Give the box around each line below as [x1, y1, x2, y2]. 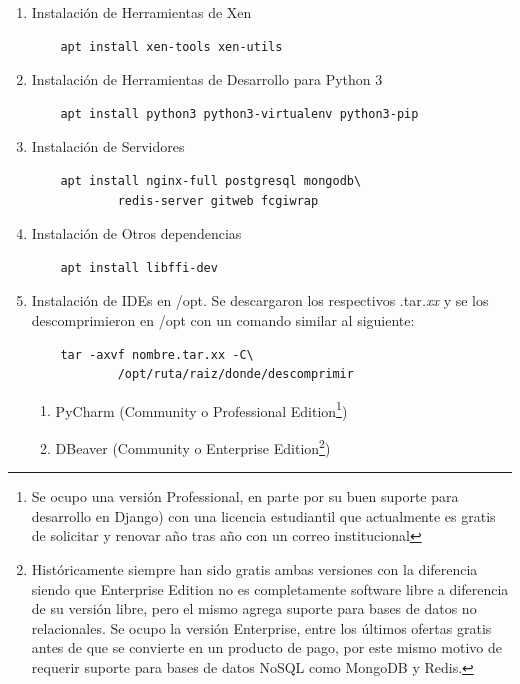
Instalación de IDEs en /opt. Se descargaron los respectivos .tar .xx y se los [31, 290, 489, 311]
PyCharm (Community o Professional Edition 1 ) [55, 397, 348, 421]
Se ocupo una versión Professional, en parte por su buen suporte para [31, 486, 459, 507]
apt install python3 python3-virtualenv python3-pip [60, 106, 419, 121]
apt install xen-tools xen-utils [60, 39, 283, 54]
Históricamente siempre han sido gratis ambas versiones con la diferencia [31, 559, 478, 579]
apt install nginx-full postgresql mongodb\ [60, 173, 362, 188]
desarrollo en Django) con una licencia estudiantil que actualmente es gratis [31, 505, 496, 526]
